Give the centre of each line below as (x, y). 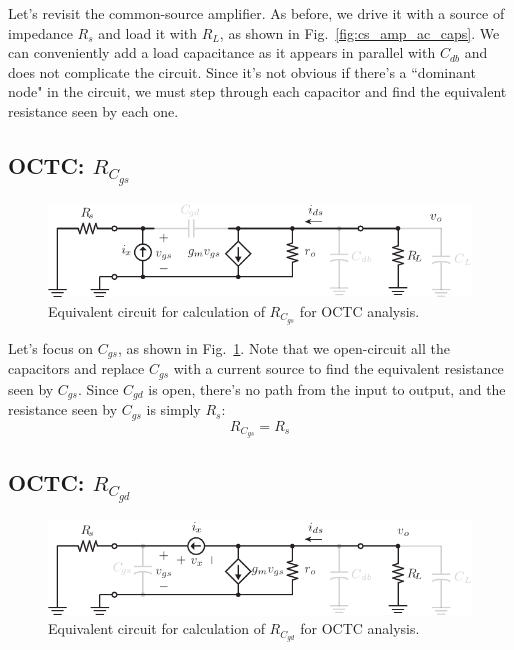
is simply (173, 409)
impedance (40, 32)
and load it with (148, 32)
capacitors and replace (76, 368)
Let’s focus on (51, 347)
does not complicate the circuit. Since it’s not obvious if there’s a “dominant (242, 71)
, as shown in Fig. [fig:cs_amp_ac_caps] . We (359, 32)
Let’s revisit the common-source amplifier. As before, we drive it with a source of (256, 13)
